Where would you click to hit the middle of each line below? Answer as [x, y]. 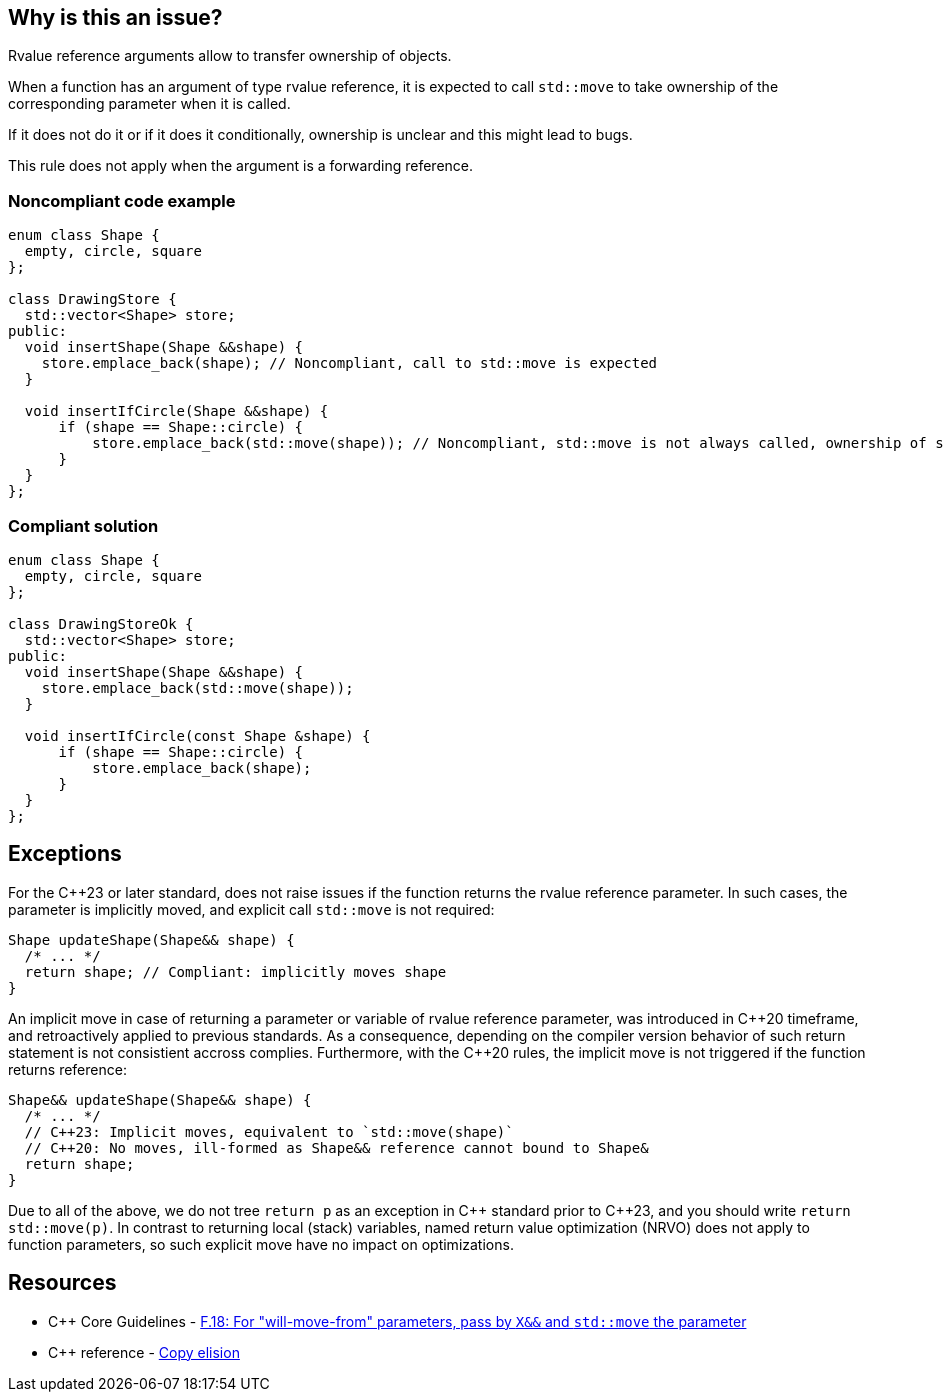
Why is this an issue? [115, 17]
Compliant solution [83, 525]
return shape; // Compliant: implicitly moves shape [235, 971]
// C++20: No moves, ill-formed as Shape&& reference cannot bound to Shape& [336, 1147]
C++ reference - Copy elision [144, 1352]
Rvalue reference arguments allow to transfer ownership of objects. [230, 56]
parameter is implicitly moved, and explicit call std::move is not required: [251, 909]
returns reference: [67, 1069]
